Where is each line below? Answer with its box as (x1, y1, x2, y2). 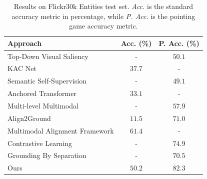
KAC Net (7, 63, 36, 73)
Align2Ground (7, 112, 51, 123)
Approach (7, 37, 42, 48)
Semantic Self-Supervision (7, 75, 87, 86)
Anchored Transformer (7, 88, 76, 98)
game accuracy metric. (69, 20, 138, 31)
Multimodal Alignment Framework (7, 125, 114, 135)
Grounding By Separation (7, 150, 86, 160)
